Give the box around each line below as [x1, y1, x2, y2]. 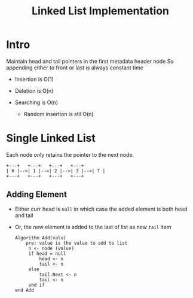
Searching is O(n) [14, 99, 59, 106]
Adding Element [6, 190, 68, 200]
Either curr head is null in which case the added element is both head [14, 205, 188, 212]
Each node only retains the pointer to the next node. [6, 151, 134, 158]
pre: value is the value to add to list [26, 240, 128, 246]
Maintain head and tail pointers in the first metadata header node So [6, 57, 174, 65]
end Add [14, 287, 34, 293]
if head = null [28, 250, 66, 257]
